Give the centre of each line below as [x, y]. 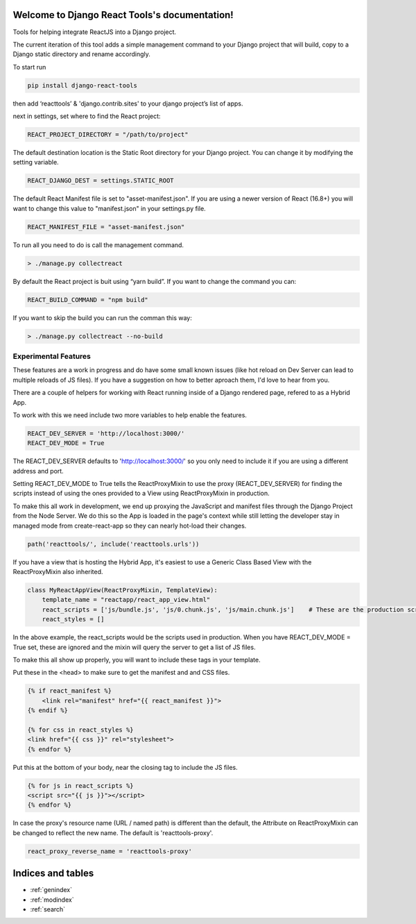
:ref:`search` [48, 909]
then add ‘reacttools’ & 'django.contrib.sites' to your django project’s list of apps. [128, 103]
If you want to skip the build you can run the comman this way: [102, 318]
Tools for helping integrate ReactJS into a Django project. [95, 32]
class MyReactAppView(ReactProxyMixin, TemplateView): [122, 590]
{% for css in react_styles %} [81, 730]
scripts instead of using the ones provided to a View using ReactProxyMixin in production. [141, 494]
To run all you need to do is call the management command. [98, 245]
